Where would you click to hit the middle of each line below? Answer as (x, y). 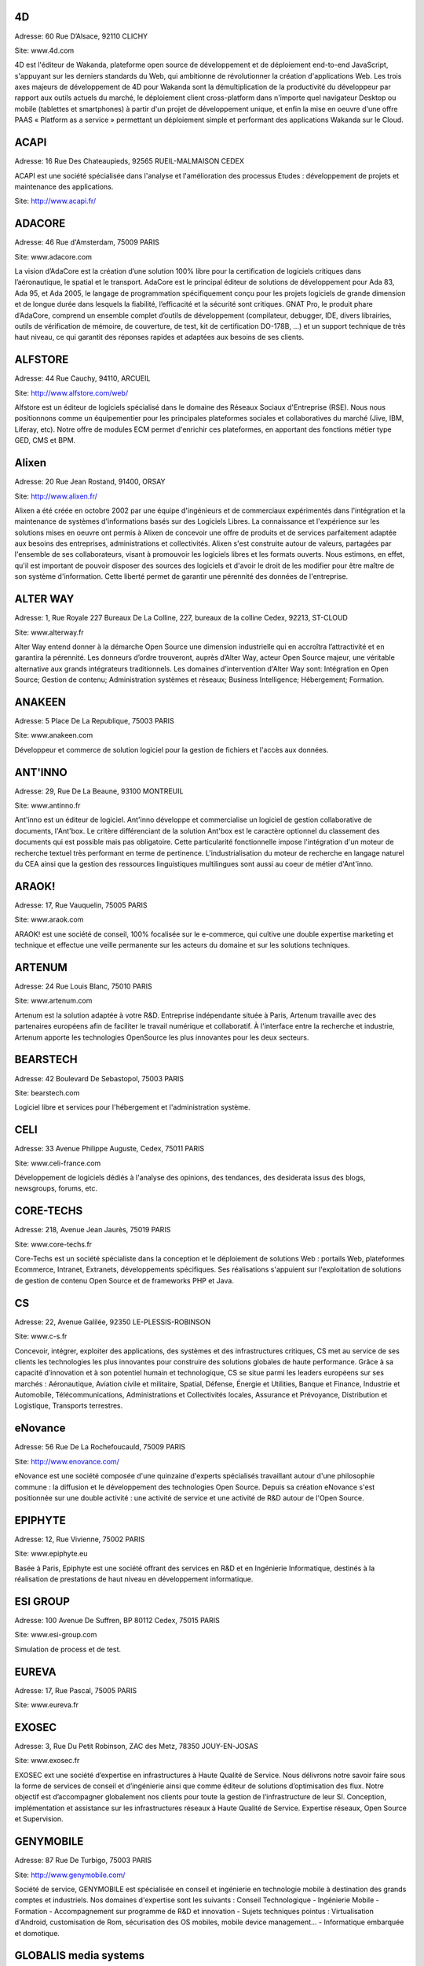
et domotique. (37, 1933)
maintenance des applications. (64, 186)
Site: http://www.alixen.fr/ (56, 496)
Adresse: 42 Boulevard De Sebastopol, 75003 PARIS (99, 1078)
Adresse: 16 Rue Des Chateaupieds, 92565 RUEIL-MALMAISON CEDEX (130, 161)
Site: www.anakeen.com (54, 735)
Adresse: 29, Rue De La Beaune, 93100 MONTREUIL (99, 791)
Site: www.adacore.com (53, 256)
